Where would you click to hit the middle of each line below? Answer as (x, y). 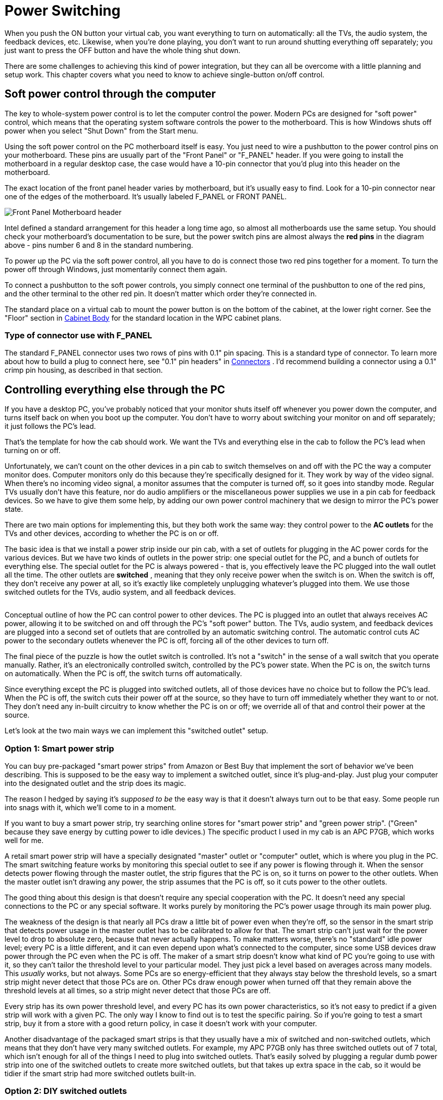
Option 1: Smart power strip (59, 748)
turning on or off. (33, 451)
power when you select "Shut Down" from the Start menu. (101, 130)
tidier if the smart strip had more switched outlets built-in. (100, 1073)
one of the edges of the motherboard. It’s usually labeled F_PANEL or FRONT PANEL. (146, 196)
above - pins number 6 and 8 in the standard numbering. (99, 245)
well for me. (24, 840)
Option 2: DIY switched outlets (66, 1091)
